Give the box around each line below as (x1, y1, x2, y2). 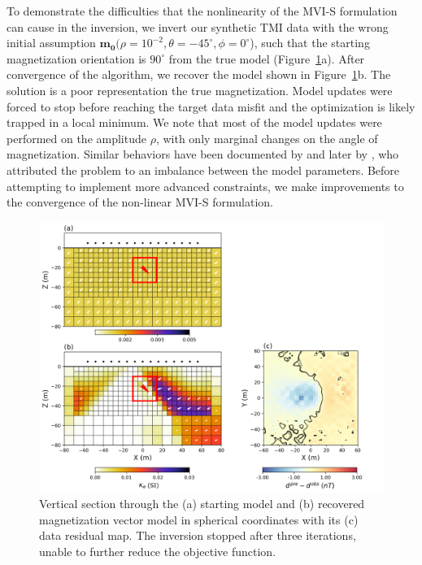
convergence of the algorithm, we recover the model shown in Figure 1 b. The (7, 66, 391, 83)
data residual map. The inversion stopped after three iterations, (39, 527, 356, 544)
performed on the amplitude (7, 129, 146, 146)
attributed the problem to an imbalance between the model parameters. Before (7, 161, 400, 178)
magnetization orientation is (7, 50, 146, 67)
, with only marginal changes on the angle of (155, 129, 378, 146)
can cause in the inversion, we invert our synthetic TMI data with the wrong (7, 18, 389, 35)
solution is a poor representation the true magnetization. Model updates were (7, 81, 393, 98)
